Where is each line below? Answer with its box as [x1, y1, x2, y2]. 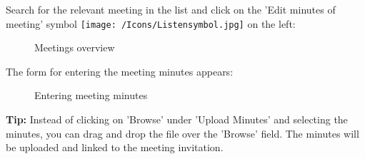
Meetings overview [34, 40, 115, 55]
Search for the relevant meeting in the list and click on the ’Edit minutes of [6, 2, 336, 16]
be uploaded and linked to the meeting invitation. [6, 140, 224, 155]
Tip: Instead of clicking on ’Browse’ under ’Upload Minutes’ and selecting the [6, 112, 348, 127]
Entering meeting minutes [34, 88, 148, 103]
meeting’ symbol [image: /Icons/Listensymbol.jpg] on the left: [6, 16, 296, 31]
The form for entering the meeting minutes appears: [6, 63, 234, 78]
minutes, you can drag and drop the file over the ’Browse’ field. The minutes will [6, 125, 359, 140]
